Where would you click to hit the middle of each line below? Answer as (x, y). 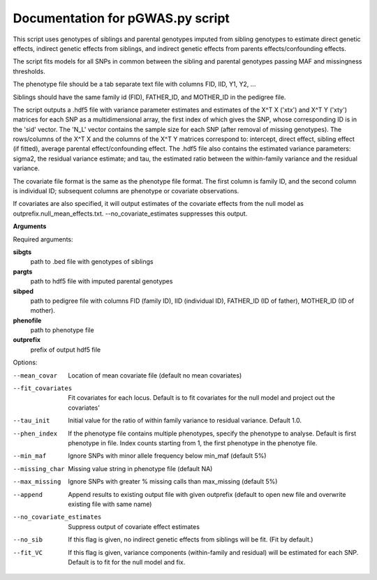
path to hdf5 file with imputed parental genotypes (102, 281)
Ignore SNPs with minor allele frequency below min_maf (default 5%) (167, 456)
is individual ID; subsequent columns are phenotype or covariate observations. (126, 191)
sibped (23, 291)
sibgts (22, 252)
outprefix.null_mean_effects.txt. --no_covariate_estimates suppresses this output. (130, 214)
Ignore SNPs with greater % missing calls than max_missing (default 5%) (173, 482)
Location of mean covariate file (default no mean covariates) (155, 375)
